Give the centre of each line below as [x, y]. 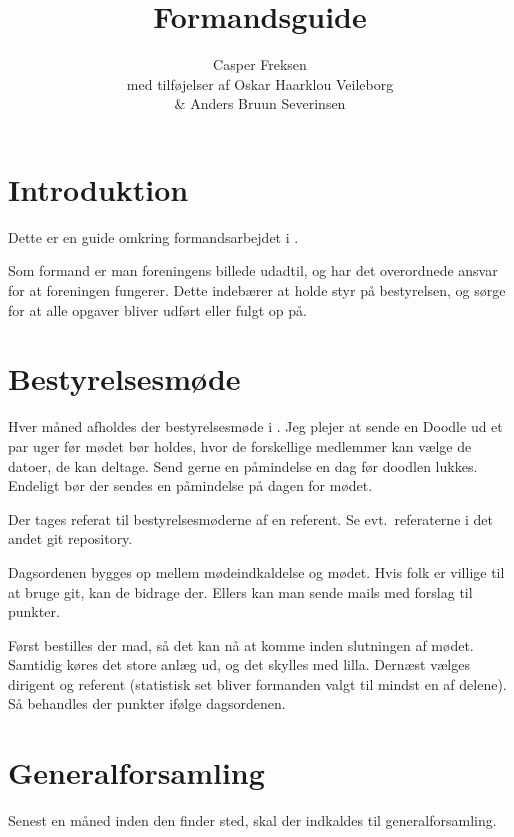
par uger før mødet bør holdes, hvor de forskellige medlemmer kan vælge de [240, 445]
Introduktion [98, 188]
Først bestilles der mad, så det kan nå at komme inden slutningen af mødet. [241, 644]
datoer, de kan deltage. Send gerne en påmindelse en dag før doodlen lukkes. [243, 465]
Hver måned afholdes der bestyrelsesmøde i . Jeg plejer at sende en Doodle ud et [255, 426]
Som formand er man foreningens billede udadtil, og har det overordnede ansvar [253, 270]
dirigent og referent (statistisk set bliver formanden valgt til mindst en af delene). [257, 683]
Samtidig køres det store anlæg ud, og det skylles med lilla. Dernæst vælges [239, 664]
